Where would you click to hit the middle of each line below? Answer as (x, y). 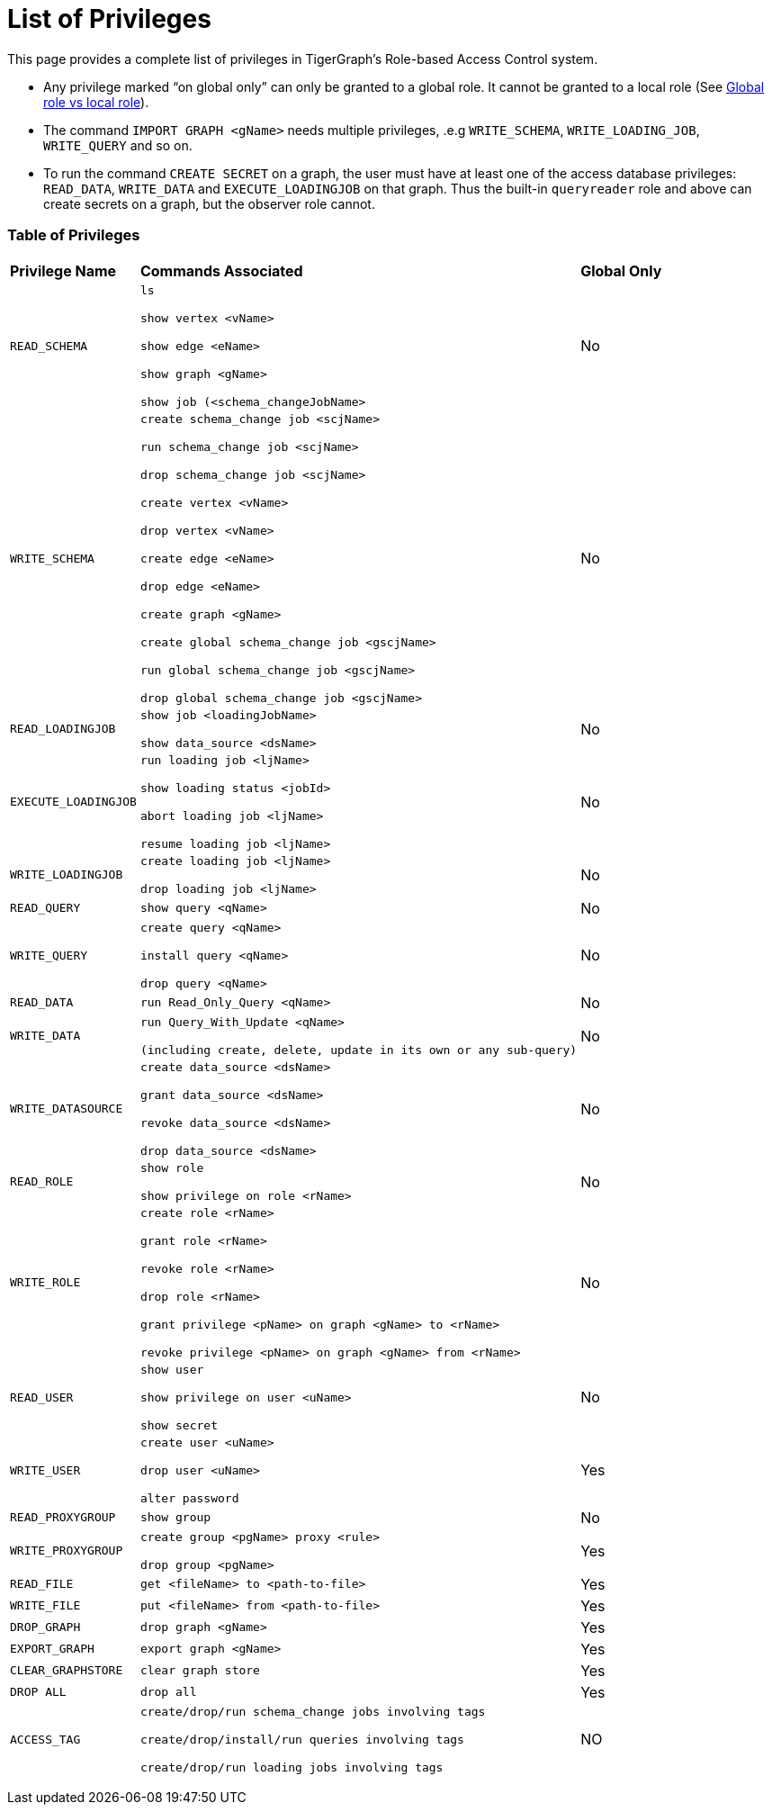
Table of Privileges (74, 235)
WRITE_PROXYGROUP (67, 1551)
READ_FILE (42, 1584)
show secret (179, 1425)
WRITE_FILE (45, 1605)
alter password (189, 1498)
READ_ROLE (42, 1181)
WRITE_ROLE (45, 1282)
